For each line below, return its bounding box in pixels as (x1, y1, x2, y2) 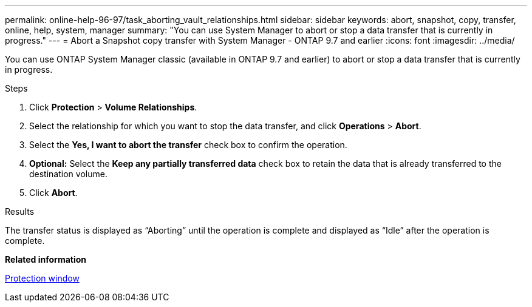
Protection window (5, 273, 80, 283)
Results (5, 206, 35, 217)
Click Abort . (29, 187, 78, 198)
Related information (5, 254, 87, 265)
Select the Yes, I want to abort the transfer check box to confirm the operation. (29, 140, 347, 150)
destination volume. (29, 169, 107, 179)
